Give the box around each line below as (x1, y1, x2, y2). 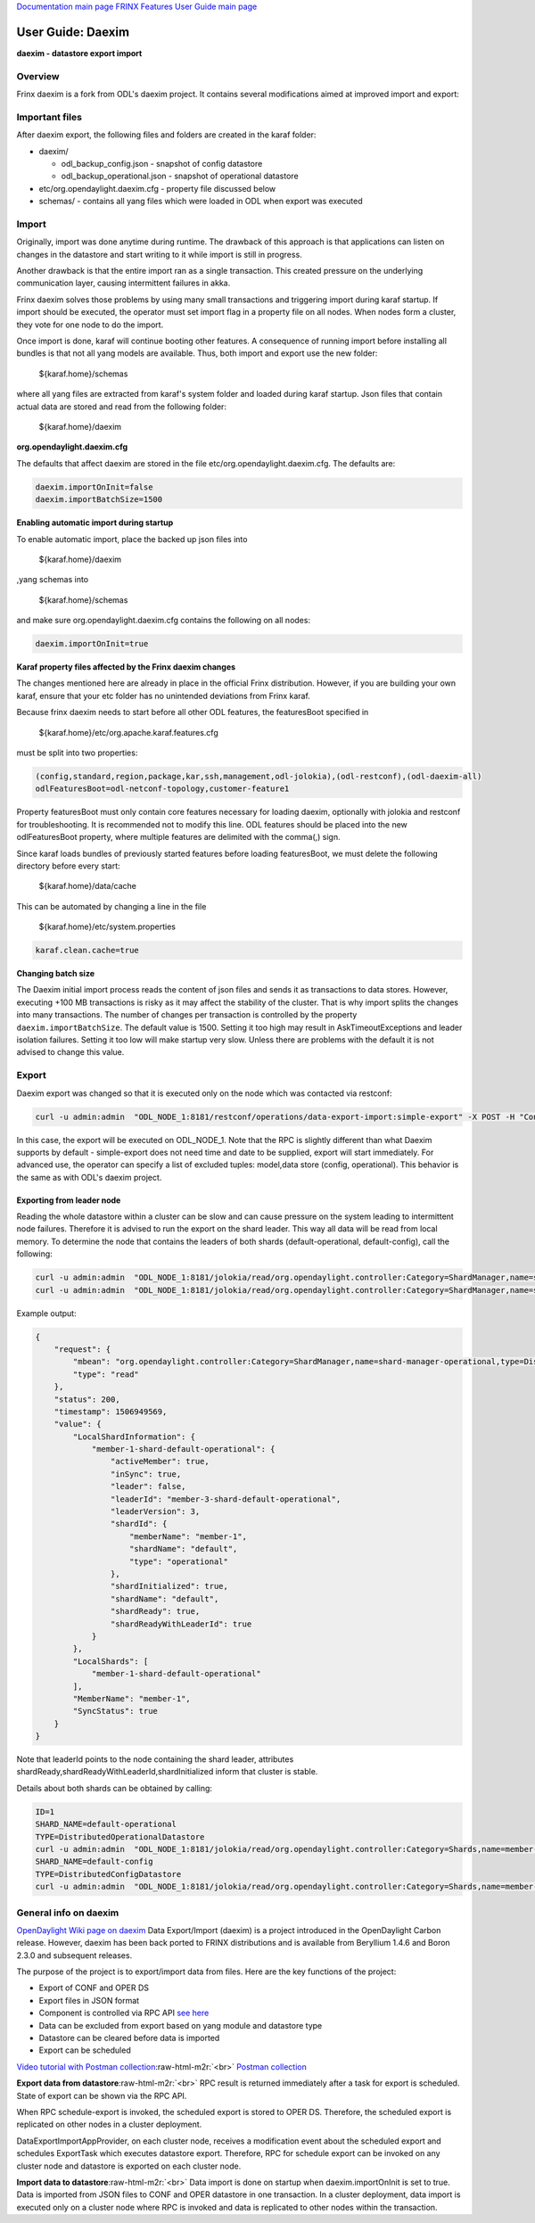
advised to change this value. (16, 1047, 125, 1058)
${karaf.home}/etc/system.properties (38, 921, 176, 932)
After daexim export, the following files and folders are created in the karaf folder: (16, 129, 317, 140)
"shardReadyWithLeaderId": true (110, 1618, 252, 1629)
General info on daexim (16, 1906, 119, 1919)
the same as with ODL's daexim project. (16, 1172, 162, 1182)
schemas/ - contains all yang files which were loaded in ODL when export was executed (38, 196, 363, 207)
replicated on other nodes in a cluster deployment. (16, 2119, 202, 2130)
